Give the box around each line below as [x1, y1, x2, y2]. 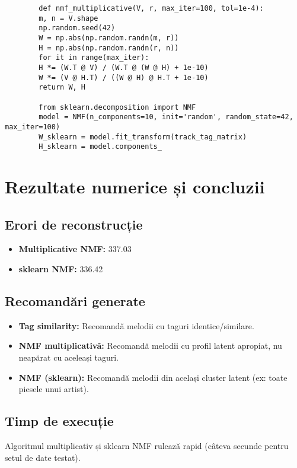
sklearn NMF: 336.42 [18, 263, 103, 275]
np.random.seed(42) [39, 24, 116, 33]
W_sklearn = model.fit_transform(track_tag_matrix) [39, 132, 247, 141]
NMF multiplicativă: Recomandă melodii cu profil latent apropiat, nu [18, 339, 282, 352]
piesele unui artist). [18, 383, 89, 395]
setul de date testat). [5, 451, 81, 463]
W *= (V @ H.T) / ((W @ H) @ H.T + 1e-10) [39, 73, 209, 82]
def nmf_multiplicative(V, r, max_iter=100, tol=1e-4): [39, 4, 264, 12]
